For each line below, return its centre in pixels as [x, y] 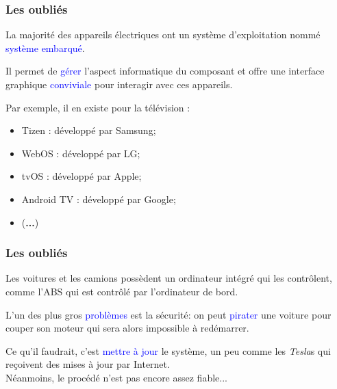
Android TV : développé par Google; [99, 199]
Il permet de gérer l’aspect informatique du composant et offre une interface [165, 71]
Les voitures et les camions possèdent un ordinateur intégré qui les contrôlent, [169, 278]
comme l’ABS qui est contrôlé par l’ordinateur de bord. [122, 291]
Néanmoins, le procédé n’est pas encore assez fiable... [116, 377]
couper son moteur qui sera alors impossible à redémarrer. [127, 328]
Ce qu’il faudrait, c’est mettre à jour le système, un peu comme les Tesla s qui [168, 350]
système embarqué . [45, 48]
